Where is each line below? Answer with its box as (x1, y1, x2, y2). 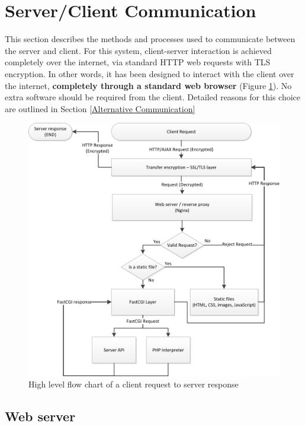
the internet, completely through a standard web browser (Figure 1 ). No (5, 79, 292, 91)
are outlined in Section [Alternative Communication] (5, 102, 195, 115)
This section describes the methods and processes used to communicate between (5, 33, 296, 45)
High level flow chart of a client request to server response (28, 378, 239, 390)
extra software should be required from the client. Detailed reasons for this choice (5, 91, 300, 103)
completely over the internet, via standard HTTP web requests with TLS (5, 56, 271, 68)
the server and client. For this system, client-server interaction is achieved (5, 44, 272, 56)
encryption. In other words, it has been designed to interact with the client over (5, 67, 294, 80)
